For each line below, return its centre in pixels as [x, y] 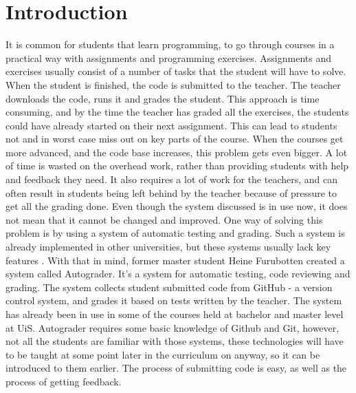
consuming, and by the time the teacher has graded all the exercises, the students [177, 112]
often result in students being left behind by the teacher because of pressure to [171, 192]
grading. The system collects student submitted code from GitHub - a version [169, 287]
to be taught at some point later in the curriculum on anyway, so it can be [163, 354]
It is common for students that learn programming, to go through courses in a [170, 44]
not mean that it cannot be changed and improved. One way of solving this [164, 219]
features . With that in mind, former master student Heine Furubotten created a [175, 260]
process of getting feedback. [64, 381]
